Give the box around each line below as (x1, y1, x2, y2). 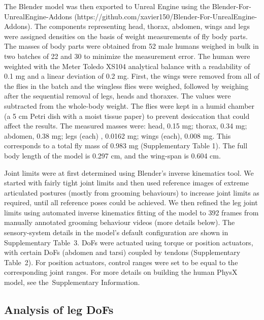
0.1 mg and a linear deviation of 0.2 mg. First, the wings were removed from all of (4, 71, 260, 81)
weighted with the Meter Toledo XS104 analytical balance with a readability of (4, 60, 250, 71)
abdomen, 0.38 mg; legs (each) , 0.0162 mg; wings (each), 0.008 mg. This (4, 130, 231, 141)
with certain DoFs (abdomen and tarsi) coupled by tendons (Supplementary (4, 247, 241, 258)
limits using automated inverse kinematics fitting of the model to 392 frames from (4, 207, 259, 217)
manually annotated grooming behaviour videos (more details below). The (4, 217, 235, 228)
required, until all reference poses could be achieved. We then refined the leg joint (4, 197, 258, 208)
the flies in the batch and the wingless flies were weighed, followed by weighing (4, 80, 249, 91)
